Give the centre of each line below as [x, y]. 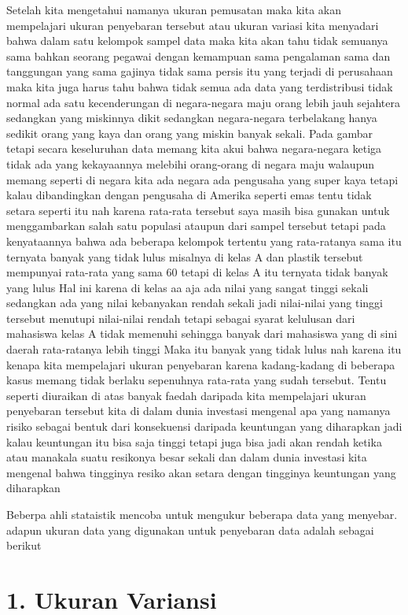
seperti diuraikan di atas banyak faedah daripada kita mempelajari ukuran [186, 395]
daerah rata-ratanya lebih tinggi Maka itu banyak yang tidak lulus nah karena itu [204, 349]
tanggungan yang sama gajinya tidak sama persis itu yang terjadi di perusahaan [200, 71]
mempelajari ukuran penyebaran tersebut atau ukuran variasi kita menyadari [193, 25]
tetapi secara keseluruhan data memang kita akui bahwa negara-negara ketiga [194, 148]
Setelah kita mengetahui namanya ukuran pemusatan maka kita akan [174, 9]
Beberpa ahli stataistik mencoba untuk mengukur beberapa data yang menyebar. [202, 514]
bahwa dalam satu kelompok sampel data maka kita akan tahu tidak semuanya [197, 41]
